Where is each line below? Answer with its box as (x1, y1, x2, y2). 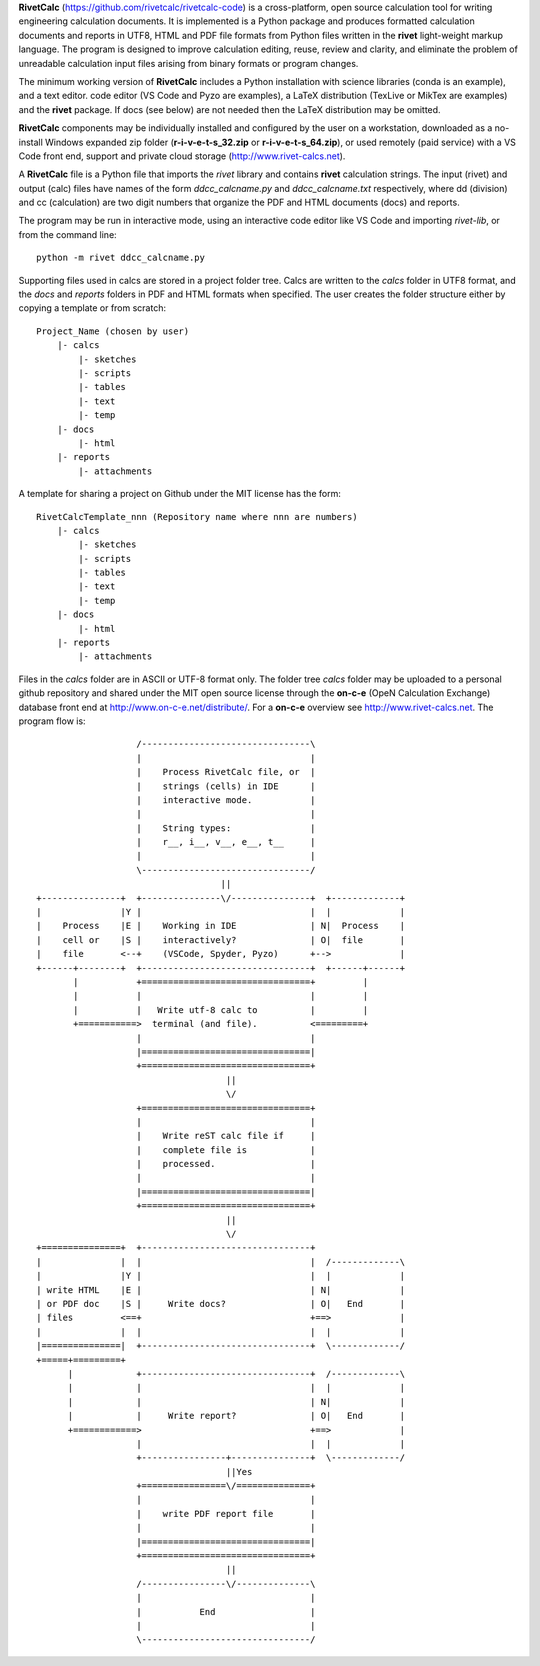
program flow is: (18, 715, 86, 727)
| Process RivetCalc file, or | (136, 766, 316, 778)
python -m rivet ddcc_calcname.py (36, 252, 205, 264)
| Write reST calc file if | (136, 1130, 316, 1142)
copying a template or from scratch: (18, 302, 167, 314)
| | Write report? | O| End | (67, 1410, 406, 1422)
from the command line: (18, 228, 117, 240)
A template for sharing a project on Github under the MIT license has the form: (18, 488, 342, 500)
